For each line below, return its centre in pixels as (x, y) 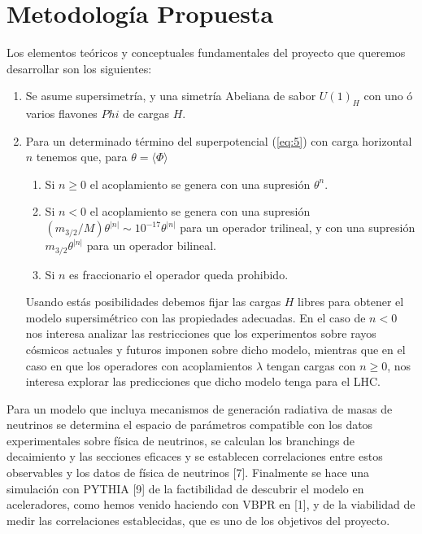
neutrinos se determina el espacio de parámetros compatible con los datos (190, 425)
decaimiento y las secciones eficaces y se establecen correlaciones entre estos (195, 456)
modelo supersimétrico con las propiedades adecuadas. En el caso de (196, 317)
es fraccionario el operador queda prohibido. (179, 274)
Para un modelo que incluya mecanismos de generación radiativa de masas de (200, 408)
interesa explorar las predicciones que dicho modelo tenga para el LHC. (203, 381)
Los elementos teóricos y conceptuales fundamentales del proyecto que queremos (206, 53)
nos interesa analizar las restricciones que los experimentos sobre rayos (201, 333)
